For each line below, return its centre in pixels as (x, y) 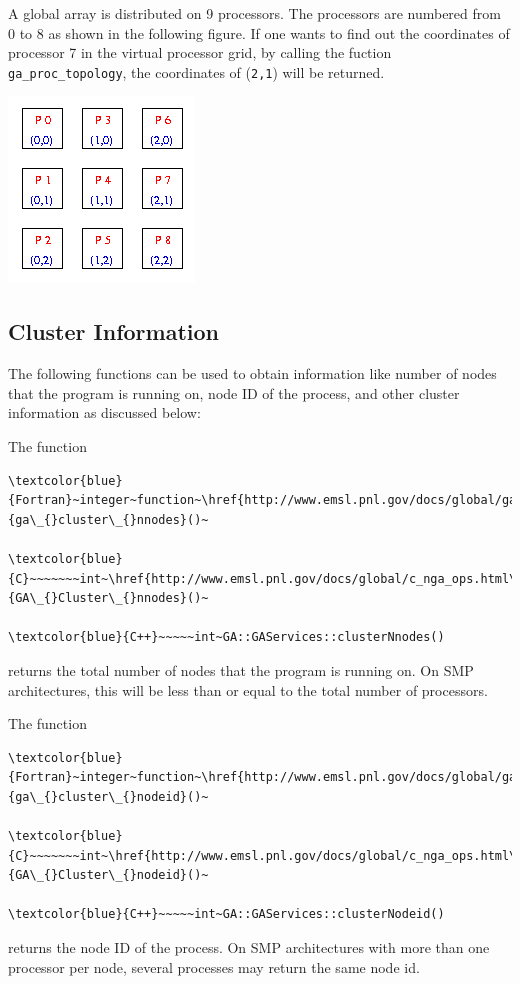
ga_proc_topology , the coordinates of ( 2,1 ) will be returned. (196, 71)
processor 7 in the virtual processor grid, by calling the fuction (200, 52)
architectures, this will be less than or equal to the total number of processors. (248, 689)
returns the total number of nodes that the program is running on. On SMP (241, 669)
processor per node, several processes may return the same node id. (214, 966)
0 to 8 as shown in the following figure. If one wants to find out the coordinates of (259, 32)
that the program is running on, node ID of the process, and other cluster (234, 392)
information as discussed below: (104, 412)
